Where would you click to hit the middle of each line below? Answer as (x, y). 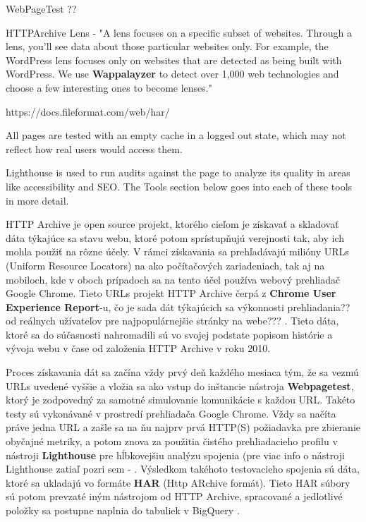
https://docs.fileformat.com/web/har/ (88, 111)
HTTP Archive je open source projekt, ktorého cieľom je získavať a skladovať (172, 224)
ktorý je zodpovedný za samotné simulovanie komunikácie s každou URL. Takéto (181, 400)
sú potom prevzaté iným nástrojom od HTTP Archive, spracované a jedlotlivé (174, 496)
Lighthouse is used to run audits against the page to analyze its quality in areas (178, 172)
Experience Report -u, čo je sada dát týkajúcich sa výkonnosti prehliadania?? (178, 306)
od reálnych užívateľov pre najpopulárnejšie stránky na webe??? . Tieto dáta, (172, 321)
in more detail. (37, 200)
